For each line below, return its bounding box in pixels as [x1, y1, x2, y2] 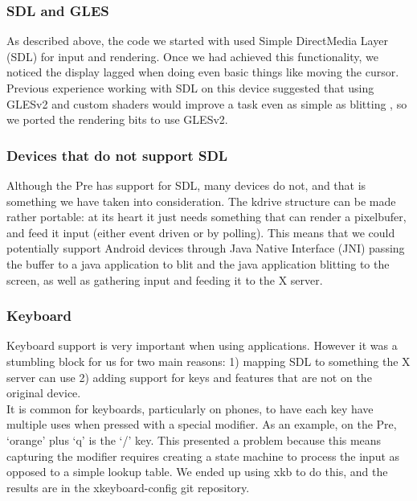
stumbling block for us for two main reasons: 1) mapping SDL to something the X [6, 352, 411, 369]
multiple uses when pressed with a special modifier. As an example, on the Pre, [6, 416, 397, 433]
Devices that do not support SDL [6, 145, 228, 165]
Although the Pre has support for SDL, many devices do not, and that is [6, 177, 366, 193]
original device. [6, 384, 81, 401]
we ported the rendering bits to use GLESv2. [6, 111, 228, 128]
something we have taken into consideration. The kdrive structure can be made [6, 192, 396, 209]
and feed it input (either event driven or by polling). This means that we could [6, 224, 395, 240]
